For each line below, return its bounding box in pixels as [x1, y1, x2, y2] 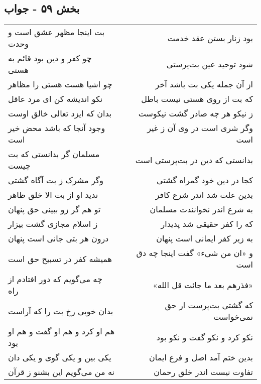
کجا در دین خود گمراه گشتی [157, 174, 253, 186]
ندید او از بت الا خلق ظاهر [8, 189, 98, 201]
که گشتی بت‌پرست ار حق [165, 299, 253, 311]
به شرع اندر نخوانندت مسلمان [150, 203, 253, 215]
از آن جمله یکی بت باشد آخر [155, 78, 253, 90]
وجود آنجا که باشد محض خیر [8, 122, 105, 134]
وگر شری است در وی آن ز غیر [147, 122, 253, 134]
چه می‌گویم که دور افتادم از [8, 273, 102, 285]
